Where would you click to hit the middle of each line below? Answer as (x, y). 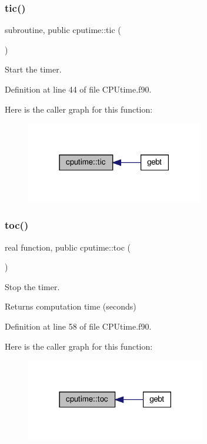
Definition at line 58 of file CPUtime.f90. (78, 326)
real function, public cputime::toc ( (68, 247)
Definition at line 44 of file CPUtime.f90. (78, 89)
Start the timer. (33, 69)
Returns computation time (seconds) (71, 306)
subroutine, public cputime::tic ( (63, 30)
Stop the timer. (32, 286)
